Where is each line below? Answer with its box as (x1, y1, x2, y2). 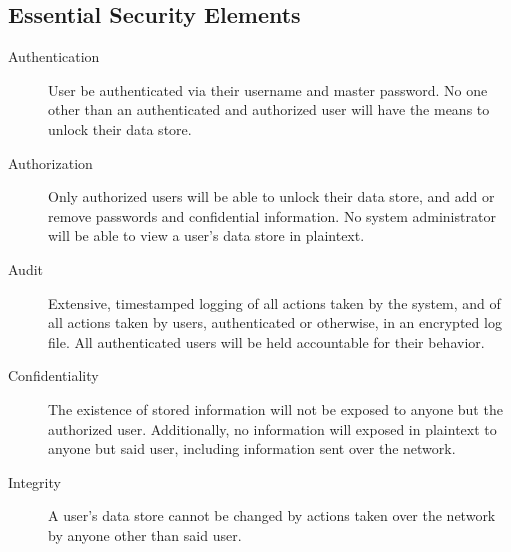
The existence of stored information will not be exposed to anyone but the (48, 398, 503, 419)
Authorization (8, 152, 93, 173)
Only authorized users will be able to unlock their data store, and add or (48, 186, 495, 207)
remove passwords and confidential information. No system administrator (48, 205, 496, 226)
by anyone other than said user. (48, 524, 242, 545)
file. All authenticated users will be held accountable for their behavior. (48, 331, 485, 352)
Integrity (8, 471, 61, 492)
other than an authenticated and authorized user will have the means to (48, 99, 490, 120)
